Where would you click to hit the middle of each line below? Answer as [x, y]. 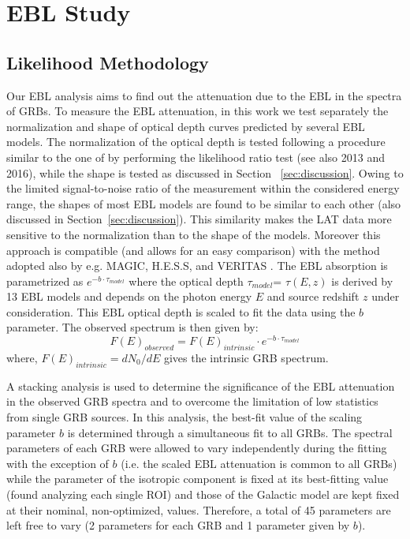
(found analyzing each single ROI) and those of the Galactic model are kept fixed [203, 494]
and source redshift [313, 296]
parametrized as [45, 281]
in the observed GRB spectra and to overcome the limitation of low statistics [192, 401]
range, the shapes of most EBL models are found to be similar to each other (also [204, 203]
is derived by [362, 281]
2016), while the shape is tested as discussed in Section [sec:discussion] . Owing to [205, 172]
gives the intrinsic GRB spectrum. [246, 357]
